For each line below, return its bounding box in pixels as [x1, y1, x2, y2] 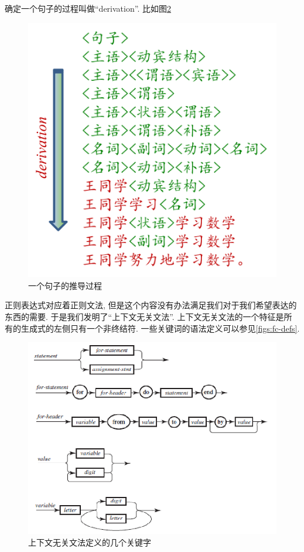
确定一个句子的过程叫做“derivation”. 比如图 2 [5, 2, 171, 14]
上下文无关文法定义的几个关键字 [28, 536, 151, 548]
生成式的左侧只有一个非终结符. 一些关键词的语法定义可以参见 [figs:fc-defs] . [21, 322, 300, 334]
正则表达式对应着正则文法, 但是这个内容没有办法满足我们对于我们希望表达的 [5, 299, 297, 311]
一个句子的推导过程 [28, 279, 102, 291]
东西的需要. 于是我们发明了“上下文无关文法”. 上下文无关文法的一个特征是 [5, 310, 284, 322]
